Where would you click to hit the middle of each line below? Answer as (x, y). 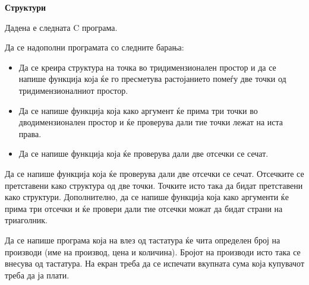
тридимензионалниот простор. (73, 90)
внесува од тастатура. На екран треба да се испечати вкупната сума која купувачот (155, 263)
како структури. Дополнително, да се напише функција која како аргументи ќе (147, 197)
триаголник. (26, 220)
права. (30, 133)
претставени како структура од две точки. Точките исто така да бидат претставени (154, 185)
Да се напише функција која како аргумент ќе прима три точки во (138, 110)
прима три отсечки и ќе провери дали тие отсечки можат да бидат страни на (144, 208)
